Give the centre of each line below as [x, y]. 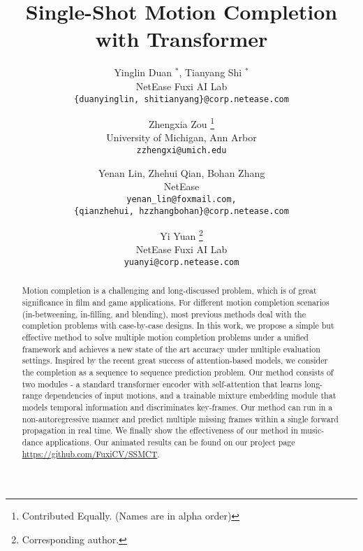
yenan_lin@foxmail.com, [181, 199]
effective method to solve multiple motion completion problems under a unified [165, 337]
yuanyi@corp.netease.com [181, 262]
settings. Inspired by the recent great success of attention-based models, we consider [175, 360]
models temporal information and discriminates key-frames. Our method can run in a [177, 407]
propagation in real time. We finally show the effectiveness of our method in [160, 430]
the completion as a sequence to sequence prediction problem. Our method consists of [178, 372]
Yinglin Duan [143, 72]
